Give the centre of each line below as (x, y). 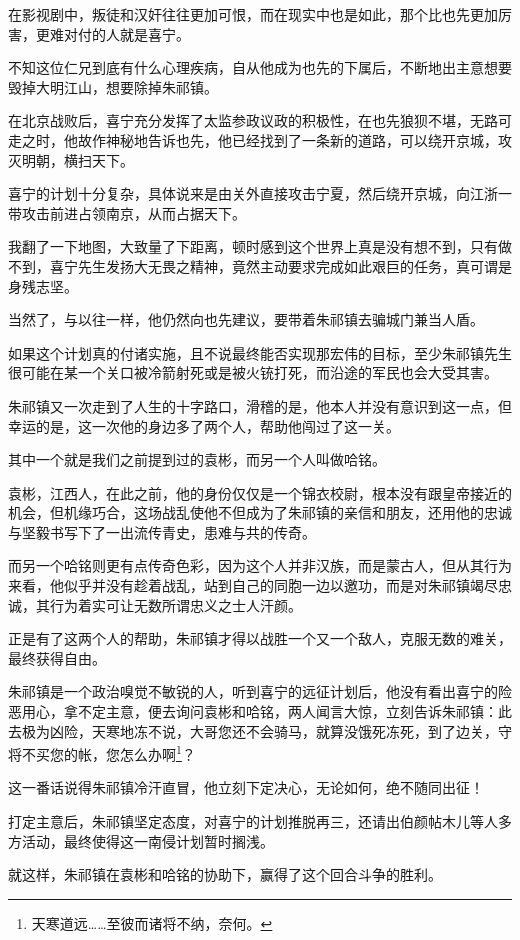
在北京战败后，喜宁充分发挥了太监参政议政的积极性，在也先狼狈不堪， (239, 120)
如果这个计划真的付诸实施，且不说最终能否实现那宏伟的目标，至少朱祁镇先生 (260, 352)
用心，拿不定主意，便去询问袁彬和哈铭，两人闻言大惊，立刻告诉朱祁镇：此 (266, 711)
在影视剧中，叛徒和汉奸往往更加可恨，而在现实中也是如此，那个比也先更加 (253, 14)
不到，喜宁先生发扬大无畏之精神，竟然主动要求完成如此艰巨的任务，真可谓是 (260, 265)
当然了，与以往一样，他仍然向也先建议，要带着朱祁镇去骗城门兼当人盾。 (246, 319)
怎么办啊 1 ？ (157, 752)
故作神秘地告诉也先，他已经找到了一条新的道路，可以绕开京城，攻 (294, 139)
